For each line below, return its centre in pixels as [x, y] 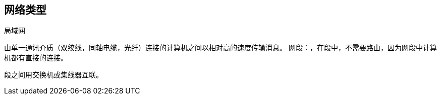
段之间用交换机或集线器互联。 [53, 75]
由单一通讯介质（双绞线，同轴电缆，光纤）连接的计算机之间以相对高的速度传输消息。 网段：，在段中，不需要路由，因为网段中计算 [220, 48]
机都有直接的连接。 [36, 58]
